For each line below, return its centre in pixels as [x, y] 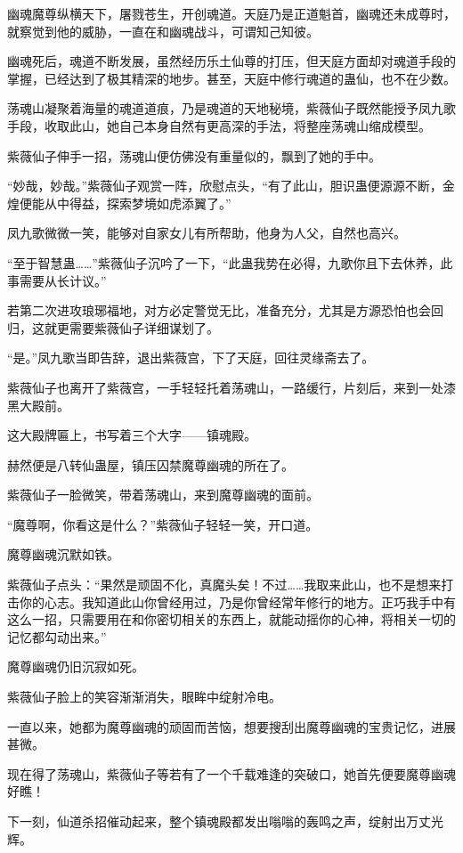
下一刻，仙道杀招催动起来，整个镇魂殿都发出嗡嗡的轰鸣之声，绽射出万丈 [219, 821]
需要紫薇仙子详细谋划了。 [144, 327]
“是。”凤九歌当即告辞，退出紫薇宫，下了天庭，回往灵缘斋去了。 [191, 357]
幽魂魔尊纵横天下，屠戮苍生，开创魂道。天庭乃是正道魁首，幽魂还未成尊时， [231, 13]
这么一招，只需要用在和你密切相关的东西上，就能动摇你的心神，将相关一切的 [231, 619]
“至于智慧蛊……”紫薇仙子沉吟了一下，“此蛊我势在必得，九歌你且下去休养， [224, 262]
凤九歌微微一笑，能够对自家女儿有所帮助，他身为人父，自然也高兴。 [207, 233]
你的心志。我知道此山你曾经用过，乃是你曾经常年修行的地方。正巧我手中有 [237, 601]
